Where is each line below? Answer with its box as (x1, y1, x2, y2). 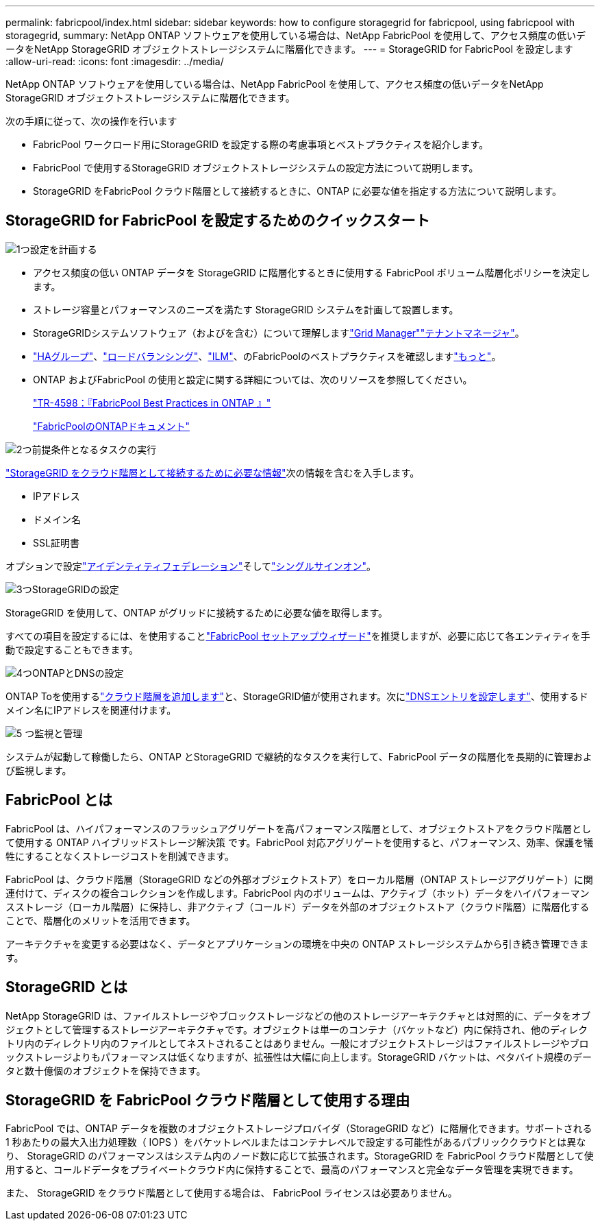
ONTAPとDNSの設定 (32, 666, 124, 679)
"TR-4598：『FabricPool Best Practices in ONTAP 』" (33, 396, 271, 409)
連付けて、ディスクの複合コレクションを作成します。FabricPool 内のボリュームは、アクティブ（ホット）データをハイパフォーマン (5, 887, 590, 899)
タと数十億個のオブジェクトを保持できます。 (5, 1064, 206, 1077)
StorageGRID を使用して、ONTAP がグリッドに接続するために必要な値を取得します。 (5, 606, 388, 618)
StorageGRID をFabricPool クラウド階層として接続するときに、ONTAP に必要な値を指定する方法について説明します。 (33, 185, 562, 197)
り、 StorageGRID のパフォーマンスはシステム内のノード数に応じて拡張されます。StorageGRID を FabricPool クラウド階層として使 (5, 1150, 594, 1162)
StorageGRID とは (5, 978, 127, 996)
